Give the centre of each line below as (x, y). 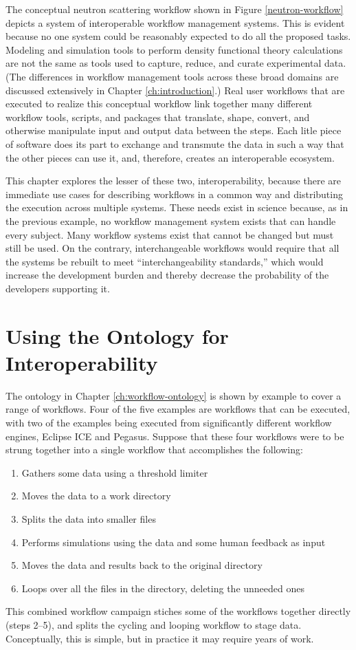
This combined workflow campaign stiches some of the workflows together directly (178, 611)
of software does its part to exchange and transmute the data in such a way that (175, 143)
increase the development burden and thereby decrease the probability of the (167, 275)
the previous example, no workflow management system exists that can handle (171, 220)
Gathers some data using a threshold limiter (115, 472)
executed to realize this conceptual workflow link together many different (159, 104)
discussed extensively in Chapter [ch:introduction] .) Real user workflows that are (175, 90)
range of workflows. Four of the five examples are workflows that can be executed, (178, 409)
